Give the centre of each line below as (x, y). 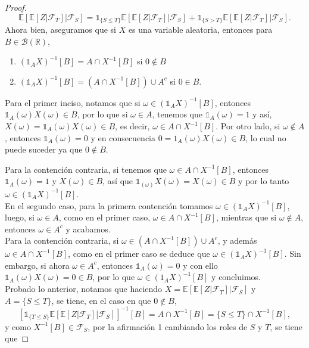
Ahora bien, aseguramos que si (60, 29)
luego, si (20, 217)
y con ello (200, 265)
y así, (262, 114)
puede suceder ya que (44, 149)
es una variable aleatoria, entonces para (200, 29)
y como (18, 326)
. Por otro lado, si (248, 126)
